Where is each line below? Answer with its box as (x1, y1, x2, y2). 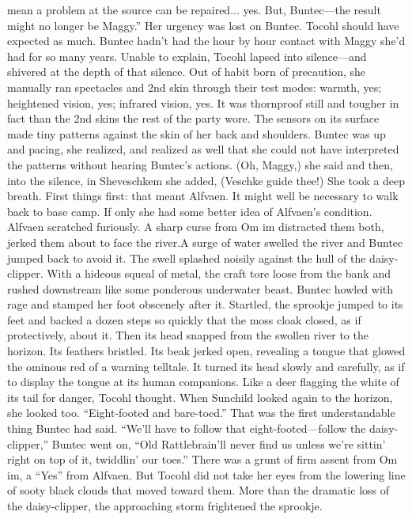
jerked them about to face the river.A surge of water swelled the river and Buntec (7, 233, 403, 250)
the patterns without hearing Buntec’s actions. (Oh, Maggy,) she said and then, (7, 156, 393, 172)
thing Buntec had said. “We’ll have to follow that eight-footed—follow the (7, 420, 366, 437)
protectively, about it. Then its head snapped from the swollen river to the (7, 327, 369, 343)
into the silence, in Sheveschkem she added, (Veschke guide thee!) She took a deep (7, 172, 406, 188)
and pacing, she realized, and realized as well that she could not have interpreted (7, 141, 399, 157)
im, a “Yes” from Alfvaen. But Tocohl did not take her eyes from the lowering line (7, 466, 406, 483)
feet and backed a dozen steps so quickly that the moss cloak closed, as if (7, 311, 361, 328)
